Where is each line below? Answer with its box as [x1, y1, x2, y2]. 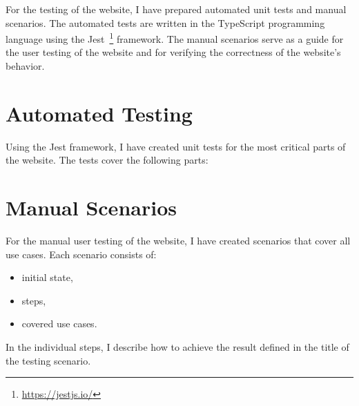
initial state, [21, 270, 73, 284]
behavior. [6, 59, 45, 73]
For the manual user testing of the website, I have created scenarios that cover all [6, 233, 351, 248]
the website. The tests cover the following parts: [6, 153, 208, 167]
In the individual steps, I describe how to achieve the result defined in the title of [6, 340, 349, 354]
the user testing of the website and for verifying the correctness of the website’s [6, 45, 341, 59]
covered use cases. [21, 316, 97, 331]
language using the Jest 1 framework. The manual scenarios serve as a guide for [6, 30, 344, 46]
